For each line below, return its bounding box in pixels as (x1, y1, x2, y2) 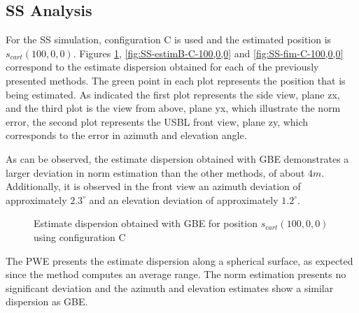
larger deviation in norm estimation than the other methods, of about (6, 165, 305, 180)
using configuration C (34, 229, 126, 244)
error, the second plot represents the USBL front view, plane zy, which (6, 114, 309, 129)
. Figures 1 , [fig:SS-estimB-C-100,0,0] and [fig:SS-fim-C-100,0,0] (73, 45, 344, 60)
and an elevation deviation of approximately (89, 192, 279, 207)
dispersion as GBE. (6, 294, 88, 309)
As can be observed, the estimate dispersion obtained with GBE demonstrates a (6, 151, 349, 166)
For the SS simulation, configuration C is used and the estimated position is (6, 32, 332, 47)
